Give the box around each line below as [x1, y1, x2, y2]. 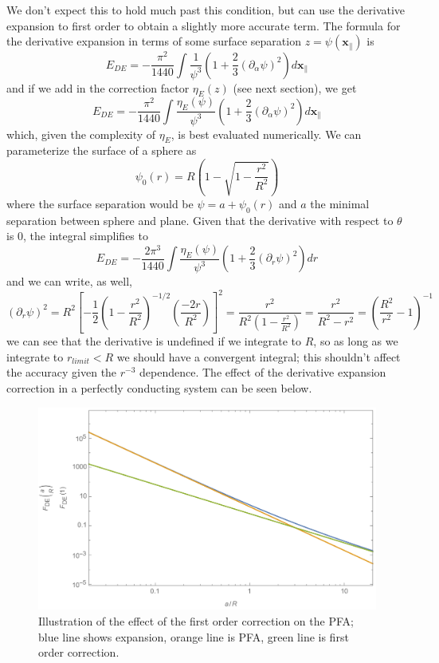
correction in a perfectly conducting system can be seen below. [6, 379, 312, 396]
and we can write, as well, [6, 273, 132, 290]
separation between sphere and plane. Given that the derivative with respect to [6, 211, 394, 228]
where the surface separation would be [6, 195, 194, 211]
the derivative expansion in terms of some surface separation [6, 33, 301, 49]
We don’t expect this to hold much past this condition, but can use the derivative [6, 2, 406, 18]
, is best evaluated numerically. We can [171, 125, 362, 142]
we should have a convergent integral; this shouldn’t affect [116, 348, 401, 365]
